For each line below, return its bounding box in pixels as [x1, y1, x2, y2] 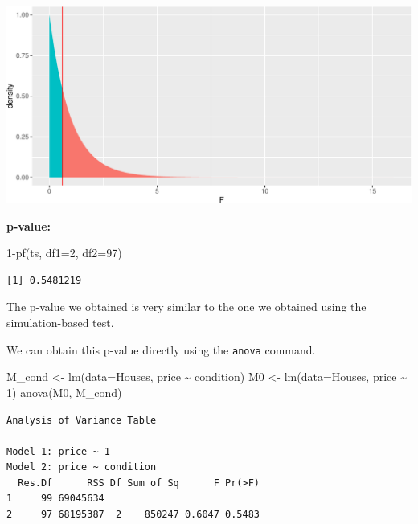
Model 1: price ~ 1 [6, 445, 110, 457]
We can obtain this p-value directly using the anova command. [6, 341, 316, 358]
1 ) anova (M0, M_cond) [6, 383, 122, 400]
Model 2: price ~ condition [6, 461, 157, 473]
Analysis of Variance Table [6, 414, 157, 426]
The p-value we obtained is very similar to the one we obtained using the [6, 298, 367, 315]
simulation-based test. [6, 314, 114, 331]
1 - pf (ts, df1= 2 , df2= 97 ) [6, 244, 122, 261]
